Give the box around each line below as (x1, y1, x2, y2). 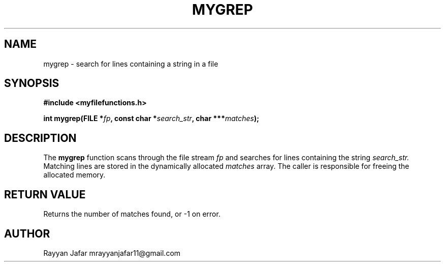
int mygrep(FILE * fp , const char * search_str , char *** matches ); (43, 114, 260, 123)
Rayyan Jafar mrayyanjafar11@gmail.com (43, 248, 181, 257)
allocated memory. (43, 170, 106, 180)
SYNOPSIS (4, 77, 59, 90)
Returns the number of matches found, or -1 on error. (43, 210, 220, 219)
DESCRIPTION (4, 131, 77, 144)
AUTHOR (4, 227, 50, 240)
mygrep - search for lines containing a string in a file (43, 59, 218, 68)
